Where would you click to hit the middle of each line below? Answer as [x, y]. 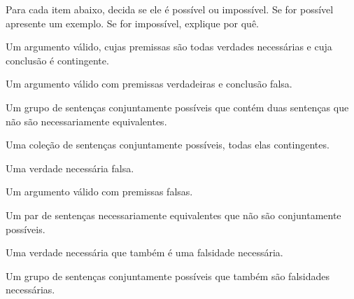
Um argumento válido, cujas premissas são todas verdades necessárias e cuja [169, 47]
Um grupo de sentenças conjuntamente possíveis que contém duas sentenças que [177, 107]
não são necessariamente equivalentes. [86, 121]
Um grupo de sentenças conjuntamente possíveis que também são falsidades [168, 276]
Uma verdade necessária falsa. [70, 168]
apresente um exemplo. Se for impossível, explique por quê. [133, 23]
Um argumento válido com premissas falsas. [99, 192]
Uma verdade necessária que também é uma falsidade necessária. [144, 252]
